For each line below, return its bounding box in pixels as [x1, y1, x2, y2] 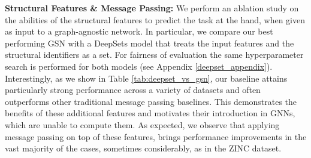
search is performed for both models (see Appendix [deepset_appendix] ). [5, 60, 273, 72]
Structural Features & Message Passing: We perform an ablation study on [5, 2, 299, 14]
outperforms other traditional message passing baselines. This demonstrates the [5, 95, 297, 107]
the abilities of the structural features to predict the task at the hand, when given [5, 13, 305, 26]
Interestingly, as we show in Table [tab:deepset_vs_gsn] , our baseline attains [5, 72, 288, 84]
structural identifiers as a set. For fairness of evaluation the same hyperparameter [5, 48, 304, 61]
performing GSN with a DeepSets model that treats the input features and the [5, 36, 294, 49]
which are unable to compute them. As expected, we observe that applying [5, 118, 280, 131]
